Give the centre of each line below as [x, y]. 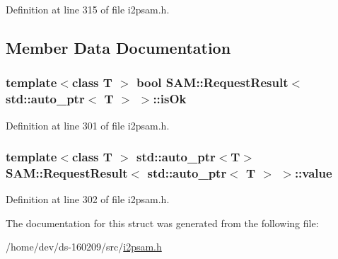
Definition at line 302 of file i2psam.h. [88, 199]
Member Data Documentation [118, 47]
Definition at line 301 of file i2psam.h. [88, 125]
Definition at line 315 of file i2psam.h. [88, 9]
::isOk [170, 99]
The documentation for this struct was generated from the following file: [162, 223]
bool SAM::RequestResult [212, 82]
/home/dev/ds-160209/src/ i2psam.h [84, 247]
